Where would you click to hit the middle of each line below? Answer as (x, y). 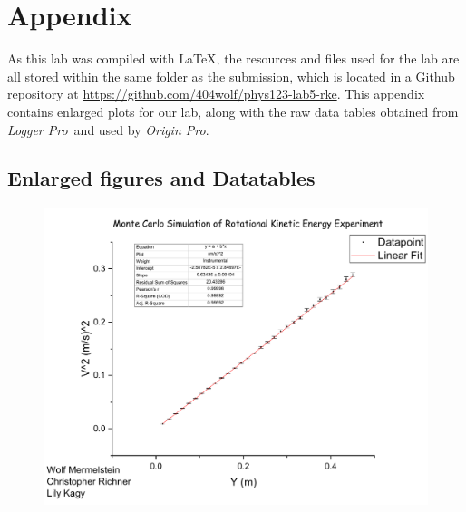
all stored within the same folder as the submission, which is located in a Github (231, 76)
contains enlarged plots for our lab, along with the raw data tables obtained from (233, 111)
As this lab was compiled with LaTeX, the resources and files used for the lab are (233, 58)
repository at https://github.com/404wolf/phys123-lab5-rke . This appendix (216, 94)
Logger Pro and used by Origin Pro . (108, 129)
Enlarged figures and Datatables (161, 178)
